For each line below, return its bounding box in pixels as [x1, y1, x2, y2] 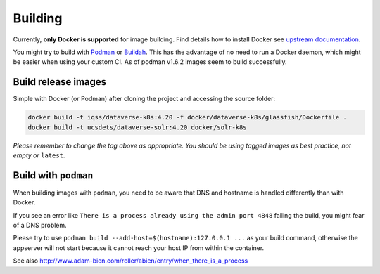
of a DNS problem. [13, 221, 67, 230]
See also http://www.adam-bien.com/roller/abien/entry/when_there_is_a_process [13, 256, 248, 265]
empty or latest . [13, 151, 65, 159]
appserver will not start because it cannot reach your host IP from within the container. [13, 243, 265, 252]
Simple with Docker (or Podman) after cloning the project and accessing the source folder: [13, 95, 276, 103]
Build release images [13, 76, 107, 88]
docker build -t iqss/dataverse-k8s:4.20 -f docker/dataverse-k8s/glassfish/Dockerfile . [27, 113, 348, 122]
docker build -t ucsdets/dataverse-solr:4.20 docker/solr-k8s [27, 123, 247, 131]
